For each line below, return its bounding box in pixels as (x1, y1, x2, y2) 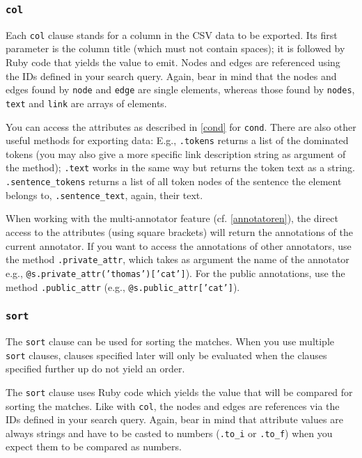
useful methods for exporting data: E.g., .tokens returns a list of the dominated (6, 133, 349, 148)
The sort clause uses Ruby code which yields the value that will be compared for (6, 384, 353, 399)
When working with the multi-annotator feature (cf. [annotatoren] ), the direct (6, 211, 338, 226)
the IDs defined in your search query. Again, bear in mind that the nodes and (6, 68, 337, 83)
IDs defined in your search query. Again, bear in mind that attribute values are (6, 412, 343, 427)
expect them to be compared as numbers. (6, 439, 182, 454)
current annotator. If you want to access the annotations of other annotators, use (6, 238, 352, 253)
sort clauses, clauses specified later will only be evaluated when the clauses (6, 347, 327, 362)
